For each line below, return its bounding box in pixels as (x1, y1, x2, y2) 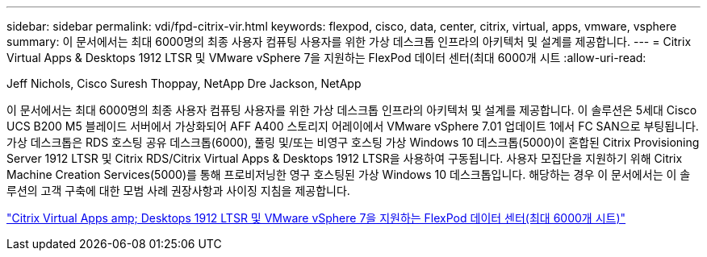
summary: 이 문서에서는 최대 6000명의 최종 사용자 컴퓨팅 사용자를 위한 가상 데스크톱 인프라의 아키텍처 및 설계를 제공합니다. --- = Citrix (6, 35, 692, 48)
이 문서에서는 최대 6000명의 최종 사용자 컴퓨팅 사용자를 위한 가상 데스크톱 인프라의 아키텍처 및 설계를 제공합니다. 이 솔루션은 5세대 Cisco (6, 103, 697, 117)
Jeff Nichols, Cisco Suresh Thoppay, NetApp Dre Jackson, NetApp (6, 77, 362, 90)
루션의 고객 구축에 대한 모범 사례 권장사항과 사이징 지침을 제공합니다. (6, 184, 350, 197)
